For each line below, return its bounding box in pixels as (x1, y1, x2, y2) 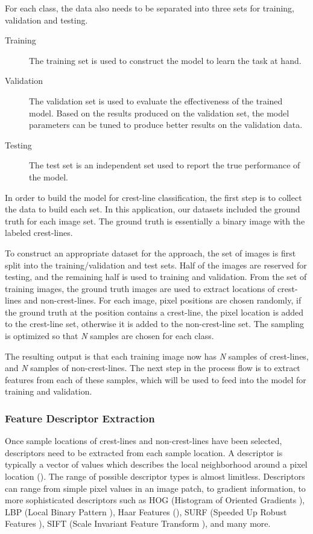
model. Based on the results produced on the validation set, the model (29, 106, 289, 119)
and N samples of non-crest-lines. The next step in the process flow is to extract (5, 361, 300, 374)
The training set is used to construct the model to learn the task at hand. (29, 54, 302, 66)
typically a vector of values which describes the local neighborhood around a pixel (5, 458, 308, 471)
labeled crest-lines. (5, 226, 73, 239)
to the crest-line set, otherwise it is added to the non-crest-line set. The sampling (5, 317, 305, 330)
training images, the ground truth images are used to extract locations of (5, 282, 275, 294)
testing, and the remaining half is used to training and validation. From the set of (5, 270, 307, 283)
